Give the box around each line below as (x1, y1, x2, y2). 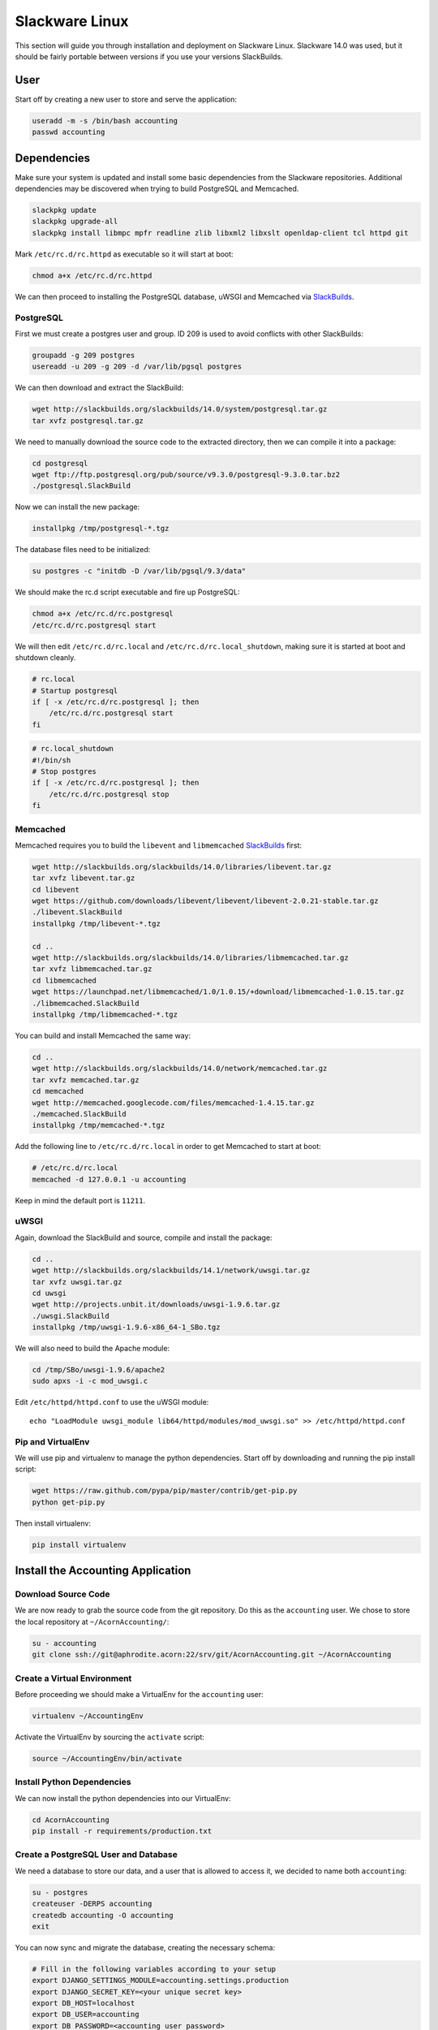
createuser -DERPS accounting (32, 1899, 152, 1908)
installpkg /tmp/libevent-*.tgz (32, 918, 161, 928)
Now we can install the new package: (15, 502, 140, 512)
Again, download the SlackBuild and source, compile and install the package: (15, 1233, 273, 1242)
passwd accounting (32, 127, 105, 137)
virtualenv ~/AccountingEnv (32, 1711, 144, 1721)
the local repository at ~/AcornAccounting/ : (15, 1617, 170, 1626)
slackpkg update (32, 205, 97, 215)
